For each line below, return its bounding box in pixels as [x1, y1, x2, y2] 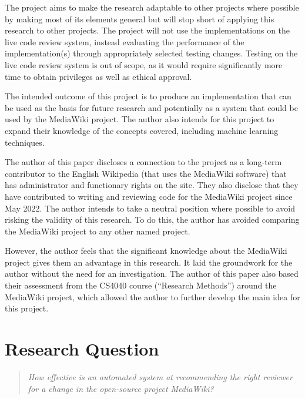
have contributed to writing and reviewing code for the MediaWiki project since [5, 190, 293, 202]
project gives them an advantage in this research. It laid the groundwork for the [5, 256, 293, 268]
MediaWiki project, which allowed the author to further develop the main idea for [5, 290, 300, 303]
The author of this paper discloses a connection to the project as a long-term [5, 156, 282, 168]
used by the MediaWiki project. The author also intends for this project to [5, 113, 274, 125]
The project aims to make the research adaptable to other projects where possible [5, 1, 299, 13]
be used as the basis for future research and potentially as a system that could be [5, 101, 298, 113]
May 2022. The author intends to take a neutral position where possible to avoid [5, 202, 295, 214]
